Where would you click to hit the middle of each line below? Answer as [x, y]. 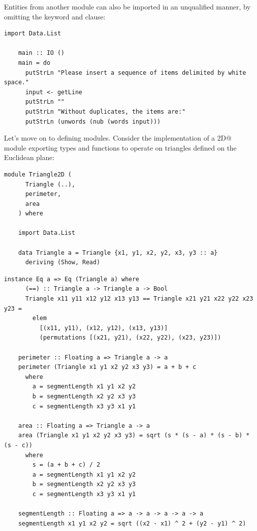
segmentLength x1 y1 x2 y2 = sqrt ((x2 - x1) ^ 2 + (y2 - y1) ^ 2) [132, 523]
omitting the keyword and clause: [55, 16]
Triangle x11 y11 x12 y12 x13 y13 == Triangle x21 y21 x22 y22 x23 [139, 299]
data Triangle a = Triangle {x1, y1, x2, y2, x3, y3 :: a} [118, 253]
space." [17, 83]
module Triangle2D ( [38, 174]
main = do [34, 63]
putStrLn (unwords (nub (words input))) [93, 121]
